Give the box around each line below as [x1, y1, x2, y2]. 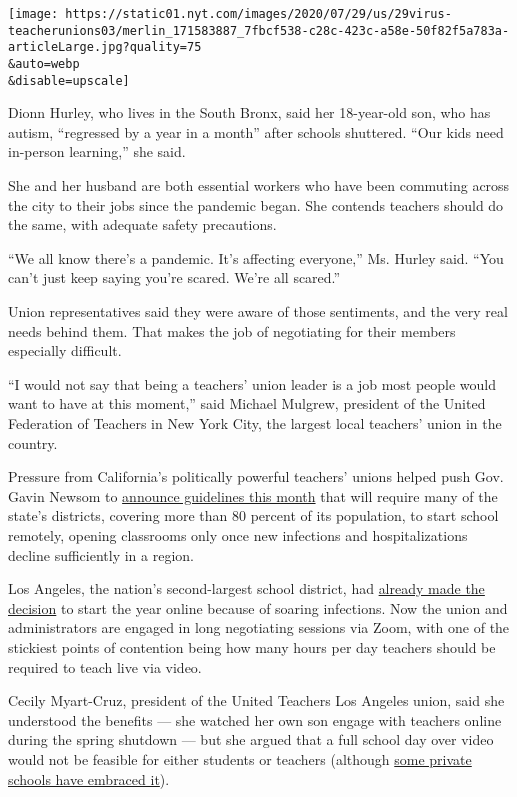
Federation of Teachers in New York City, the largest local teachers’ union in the [8, 413, 502, 433]
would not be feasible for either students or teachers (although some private [8, 748, 472, 769]
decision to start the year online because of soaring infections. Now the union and [8, 597, 508, 618]
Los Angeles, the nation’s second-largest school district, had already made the [8, 578, 485, 599]
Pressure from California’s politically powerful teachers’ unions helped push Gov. [8, 466, 504, 487]
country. [8, 432, 58, 453]
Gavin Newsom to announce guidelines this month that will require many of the [8, 485, 498, 506]
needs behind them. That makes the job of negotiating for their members [8, 320, 456, 341]
